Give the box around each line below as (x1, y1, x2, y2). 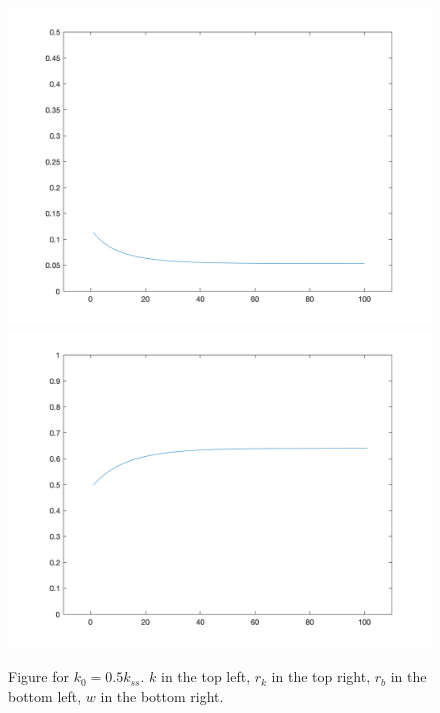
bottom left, (8, 685, 82, 706)
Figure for (8, 666, 69, 687)
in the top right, (271, 666, 371, 687)
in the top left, (160, 666, 251, 687)
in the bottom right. (100, 685, 224, 706)
